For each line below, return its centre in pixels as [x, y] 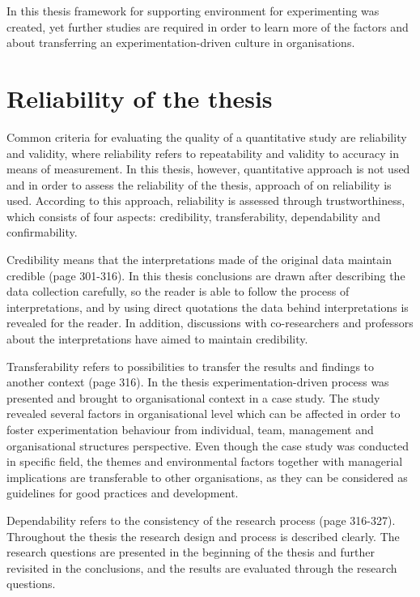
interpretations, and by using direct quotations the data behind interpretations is [208, 307]
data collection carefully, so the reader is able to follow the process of [178, 291]
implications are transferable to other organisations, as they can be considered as [207, 477]
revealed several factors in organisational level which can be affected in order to [204, 414]
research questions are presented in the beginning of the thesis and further [191, 552]
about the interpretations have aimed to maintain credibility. [157, 339]
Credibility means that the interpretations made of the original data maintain [199, 260]
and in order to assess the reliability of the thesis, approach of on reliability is [199, 184]
